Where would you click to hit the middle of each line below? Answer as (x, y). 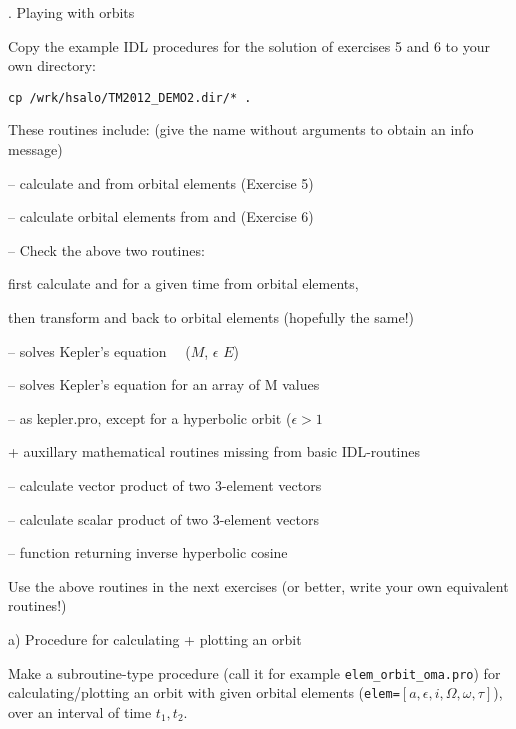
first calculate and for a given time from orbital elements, (183, 283)
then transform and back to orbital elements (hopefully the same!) (211, 317)
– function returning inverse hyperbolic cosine (148, 552)
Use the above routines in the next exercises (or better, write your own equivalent (258, 585)
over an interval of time (80, 711)
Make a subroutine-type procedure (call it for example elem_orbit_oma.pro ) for (254, 672)
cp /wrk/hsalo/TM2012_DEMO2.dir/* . (130, 97)
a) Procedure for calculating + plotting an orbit (155, 638)
